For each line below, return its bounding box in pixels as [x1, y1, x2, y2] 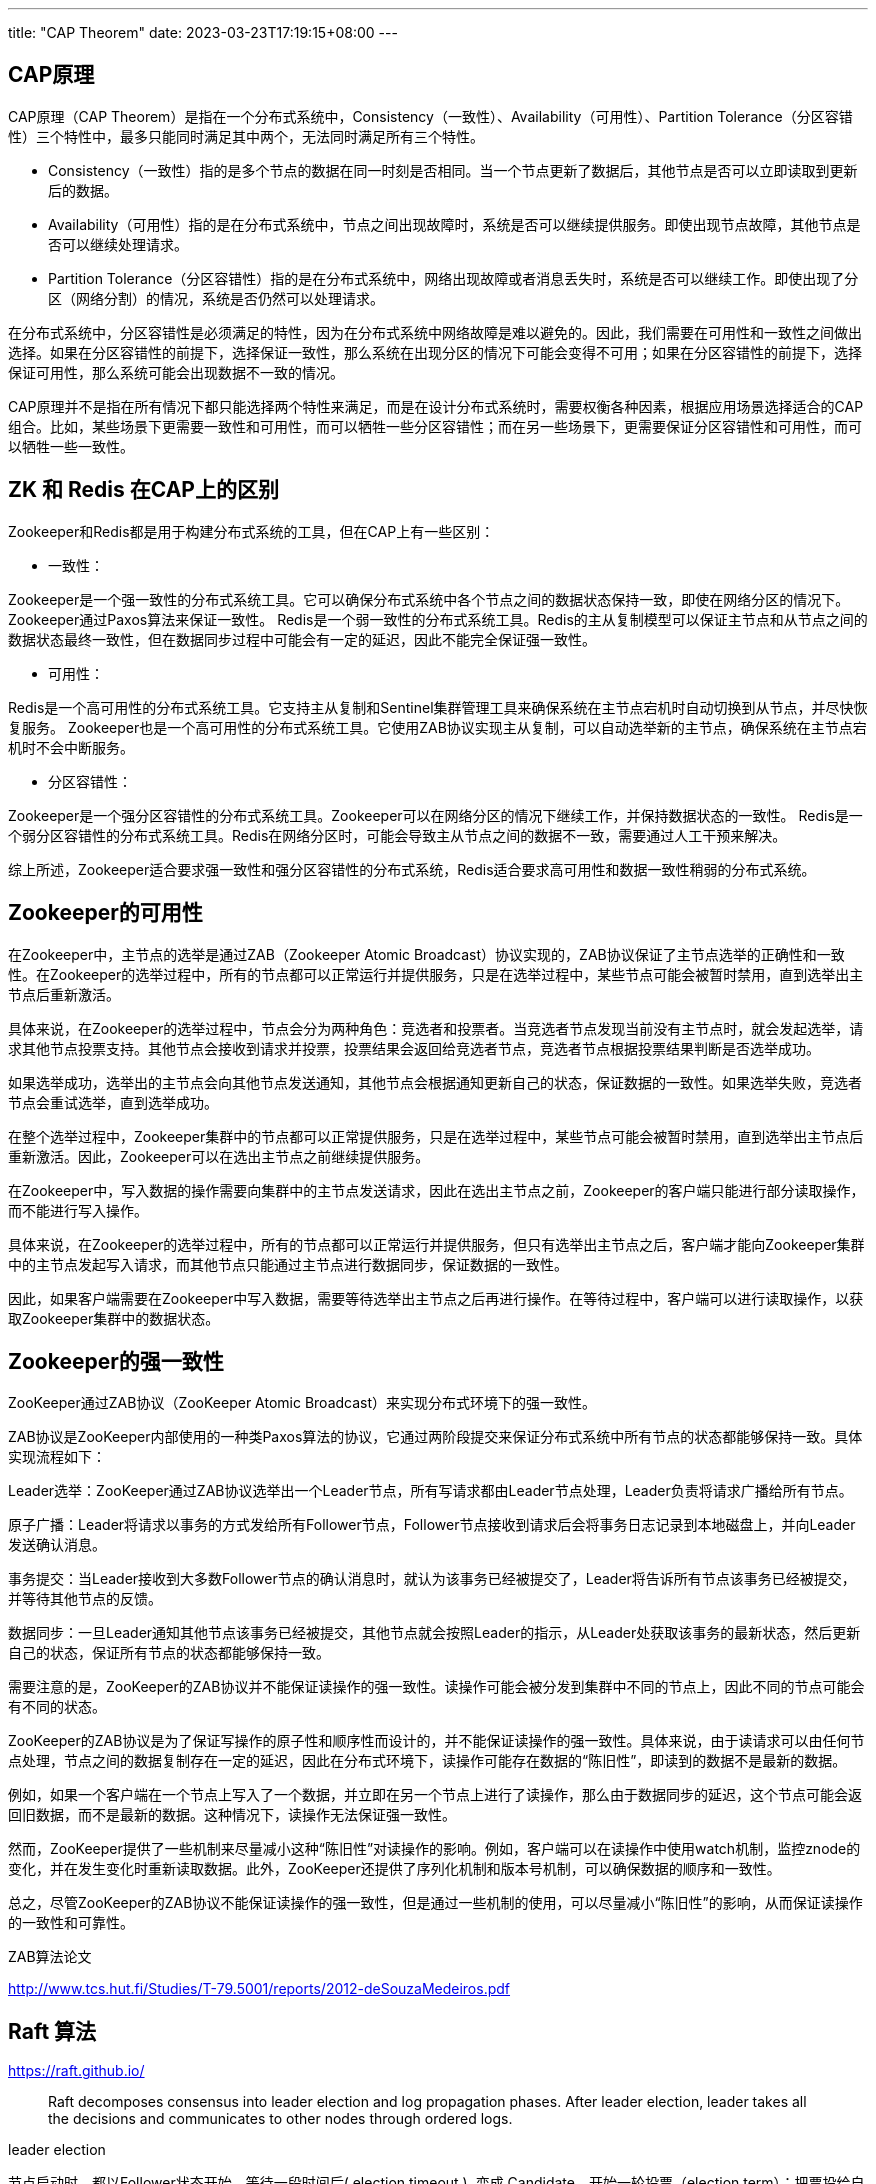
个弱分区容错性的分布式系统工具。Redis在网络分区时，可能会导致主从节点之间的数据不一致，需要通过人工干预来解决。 [8, 826, 787, 844]
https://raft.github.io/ [8, 2062, 145, 2080]
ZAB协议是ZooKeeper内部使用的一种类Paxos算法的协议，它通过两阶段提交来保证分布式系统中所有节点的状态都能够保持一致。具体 [8, 1428, 863, 1446]
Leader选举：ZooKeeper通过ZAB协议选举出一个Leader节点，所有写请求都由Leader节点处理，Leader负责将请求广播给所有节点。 [8, 1482, 853, 1500]
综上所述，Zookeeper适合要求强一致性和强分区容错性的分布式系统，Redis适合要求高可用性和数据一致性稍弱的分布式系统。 [8, 860, 816, 878]
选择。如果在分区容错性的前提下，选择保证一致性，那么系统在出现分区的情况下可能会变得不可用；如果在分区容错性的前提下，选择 [8, 343, 862, 361]
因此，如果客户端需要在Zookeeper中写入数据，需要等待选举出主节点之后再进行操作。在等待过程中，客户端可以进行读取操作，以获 [8, 1289, 864, 1307]
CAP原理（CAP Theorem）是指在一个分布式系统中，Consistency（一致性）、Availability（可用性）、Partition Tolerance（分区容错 [8, 107, 853, 125]
